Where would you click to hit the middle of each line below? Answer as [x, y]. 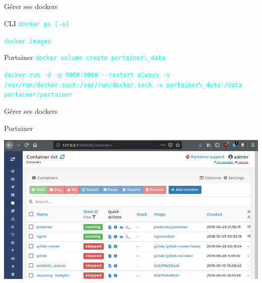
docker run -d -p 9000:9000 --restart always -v [87, 75]
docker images [28, 41]
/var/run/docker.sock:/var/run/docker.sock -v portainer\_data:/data [123, 85]
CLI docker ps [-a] [37, 23]
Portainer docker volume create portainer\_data [85, 57]
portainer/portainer [39, 95]
